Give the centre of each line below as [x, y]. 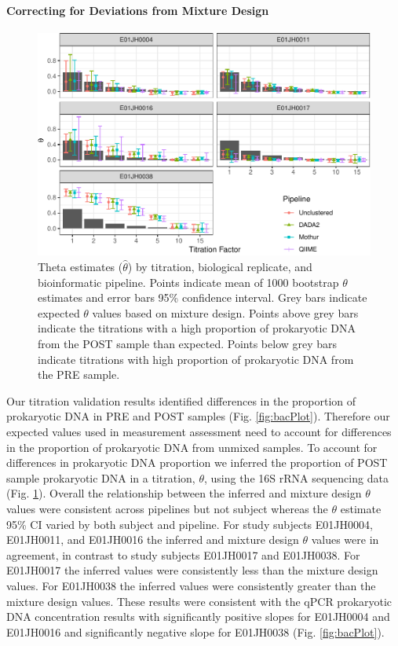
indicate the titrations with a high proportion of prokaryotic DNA [197, 328]
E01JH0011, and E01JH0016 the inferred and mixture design [153, 540]
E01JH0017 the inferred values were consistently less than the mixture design [192, 570]
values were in [345, 540]
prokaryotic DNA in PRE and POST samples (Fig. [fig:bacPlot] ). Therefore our [198, 416]
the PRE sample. [79, 374]
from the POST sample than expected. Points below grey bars [188, 344]
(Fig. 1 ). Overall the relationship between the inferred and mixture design [184, 493]
